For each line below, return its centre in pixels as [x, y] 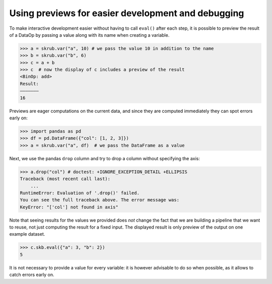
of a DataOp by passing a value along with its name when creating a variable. [89, 35]
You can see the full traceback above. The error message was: [100, 200]
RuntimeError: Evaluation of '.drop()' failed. [80, 193]
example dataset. [27, 234]
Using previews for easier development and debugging [127, 13]
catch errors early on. [32, 275]
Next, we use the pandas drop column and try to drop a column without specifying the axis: [105, 158]
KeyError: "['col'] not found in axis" [69, 207]
